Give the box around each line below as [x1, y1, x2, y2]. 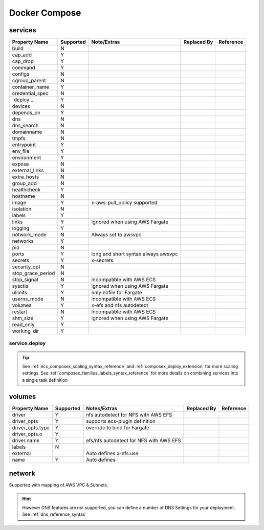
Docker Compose [9, 7, 81, 18]
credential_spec [12, 90, 49, 97]
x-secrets [91, 257, 113, 264]
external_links [12, 167, 44, 174]
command [12, 64, 35, 71]
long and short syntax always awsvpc [91, 251, 178, 257]
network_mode [12, 231, 47, 238]
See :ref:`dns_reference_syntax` [22, 511, 87, 517]
